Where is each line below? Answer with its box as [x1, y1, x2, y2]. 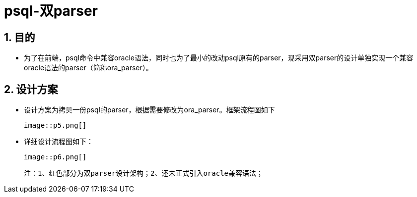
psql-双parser [4, 2, 98, 19]
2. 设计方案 [4, 83, 58, 96]
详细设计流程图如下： [24, 137, 93, 146]
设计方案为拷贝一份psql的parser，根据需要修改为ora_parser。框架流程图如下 [24, 105, 275, 114]
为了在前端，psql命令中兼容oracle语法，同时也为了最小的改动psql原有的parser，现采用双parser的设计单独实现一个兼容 [24, 53, 414, 62]
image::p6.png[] [24, 153, 87, 161]
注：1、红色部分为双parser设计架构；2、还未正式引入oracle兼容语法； [24, 169, 264, 178]
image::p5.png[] [24, 121, 87, 130]
